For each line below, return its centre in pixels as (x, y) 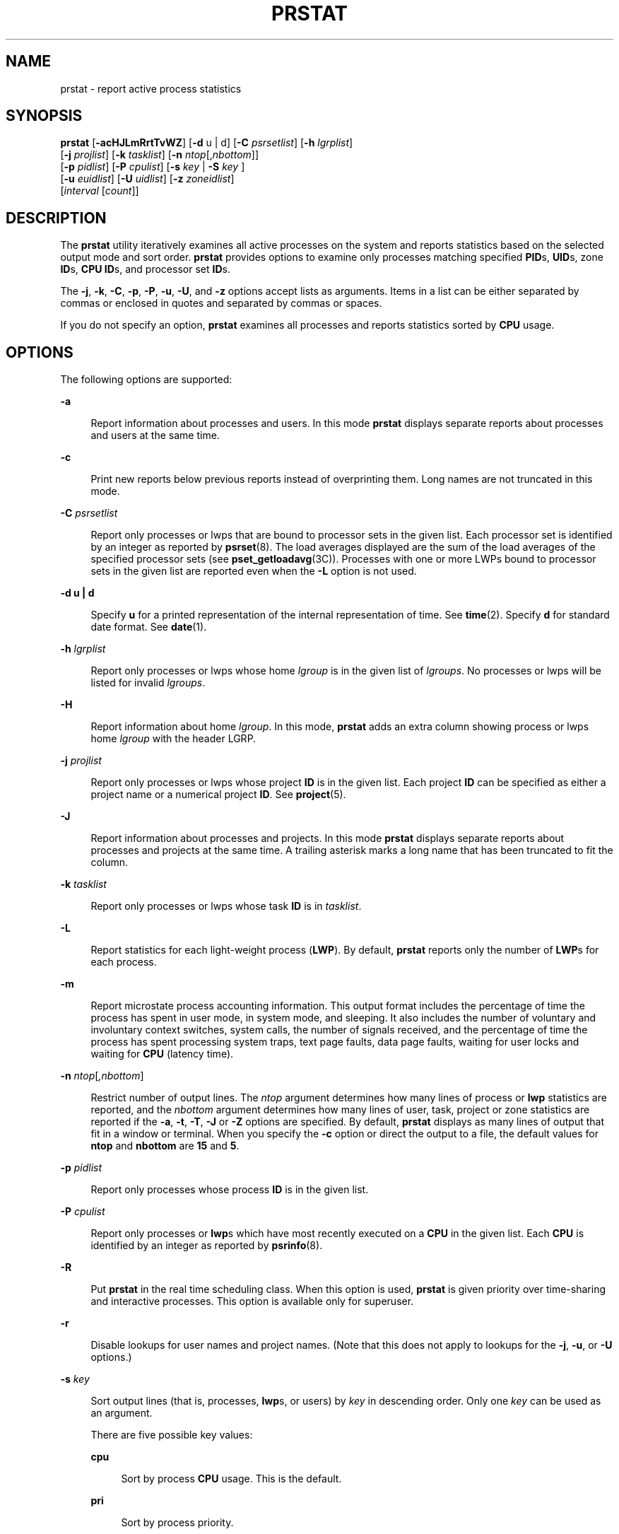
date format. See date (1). (149, 627)
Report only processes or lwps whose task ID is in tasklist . (226, 906)
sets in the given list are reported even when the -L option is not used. (254, 571)
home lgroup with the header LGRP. (173, 739)
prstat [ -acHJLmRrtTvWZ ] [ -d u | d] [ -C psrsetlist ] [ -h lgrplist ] (207, 143)
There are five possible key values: (172, 1435)
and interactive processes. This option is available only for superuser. (252, 1301)
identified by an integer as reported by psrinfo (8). (207, 1246)
